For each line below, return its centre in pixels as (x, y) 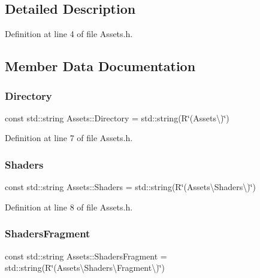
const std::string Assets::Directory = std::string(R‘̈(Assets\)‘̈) (117, 117)
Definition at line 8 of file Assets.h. (69, 207)
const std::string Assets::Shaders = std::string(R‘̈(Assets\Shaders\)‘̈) (131, 187)
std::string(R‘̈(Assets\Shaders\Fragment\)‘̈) (85, 268)
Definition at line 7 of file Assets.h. (69, 138)
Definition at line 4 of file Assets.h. (69, 34)
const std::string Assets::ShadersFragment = (86, 256)
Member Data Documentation (100, 66)
